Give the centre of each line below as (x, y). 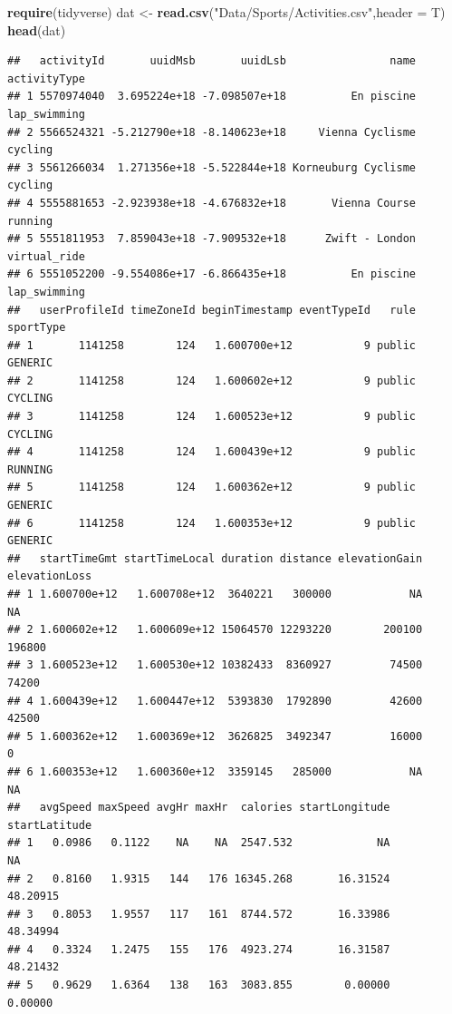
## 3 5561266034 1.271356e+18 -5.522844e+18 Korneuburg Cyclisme (212, 167)
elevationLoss (50, 576)
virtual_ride (46, 256)
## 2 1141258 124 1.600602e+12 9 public (212, 380)
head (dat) (37, 29)
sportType (37, 328)
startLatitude (50, 825)
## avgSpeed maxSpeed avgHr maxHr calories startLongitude (199, 808)
